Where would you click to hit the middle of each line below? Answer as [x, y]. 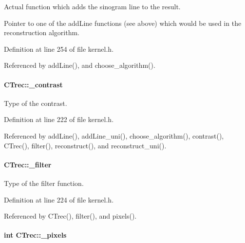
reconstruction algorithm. [42, 32]
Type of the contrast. [36, 103]
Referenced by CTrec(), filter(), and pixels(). [70, 216]
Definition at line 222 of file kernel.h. [59, 119]
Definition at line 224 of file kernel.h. [59, 199]
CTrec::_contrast [33, 84]
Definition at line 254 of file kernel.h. [59, 49]
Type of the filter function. [44, 183]
